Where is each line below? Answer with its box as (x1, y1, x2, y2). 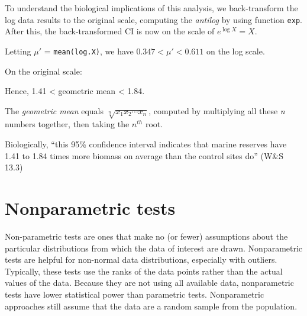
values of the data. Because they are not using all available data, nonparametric (5, 276, 294, 289)
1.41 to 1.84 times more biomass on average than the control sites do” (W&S (5, 149, 284, 162)
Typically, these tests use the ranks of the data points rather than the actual (5, 265, 283, 277)
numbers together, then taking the (5, 118, 130, 130)
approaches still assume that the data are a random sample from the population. (5, 299, 298, 312)
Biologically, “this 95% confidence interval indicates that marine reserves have (5, 138, 287, 150)
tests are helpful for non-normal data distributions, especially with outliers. (5, 253, 277, 266)
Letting (5, 44, 31, 57)
